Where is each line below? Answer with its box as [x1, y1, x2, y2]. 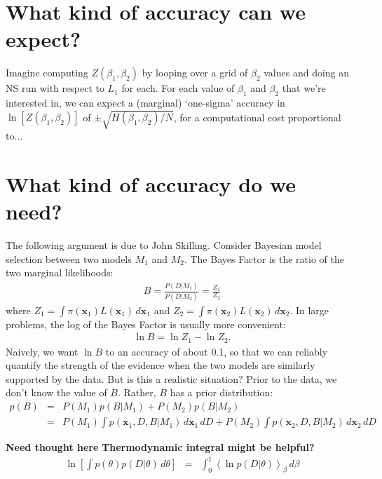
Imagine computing [6, 65, 88, 80]
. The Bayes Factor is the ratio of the [184, 251, 344, 266]
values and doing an [264, 65, 350, 80]
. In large [289, 302, 329, 317]
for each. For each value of [121, 81, 235, 95]
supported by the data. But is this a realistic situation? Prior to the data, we [6, 371, 337, 386]
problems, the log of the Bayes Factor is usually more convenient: [6, 316, 286, 331]
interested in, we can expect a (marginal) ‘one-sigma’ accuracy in [6, 95, 285, 110]
